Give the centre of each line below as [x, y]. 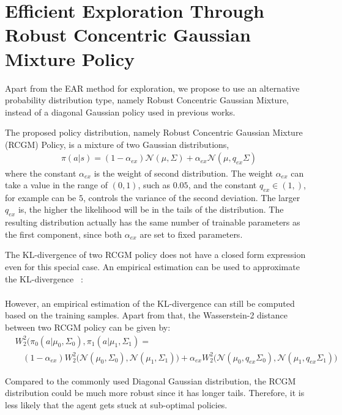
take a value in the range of [57, 185]
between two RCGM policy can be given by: [88, 327]
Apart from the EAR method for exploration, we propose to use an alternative [152, 88]
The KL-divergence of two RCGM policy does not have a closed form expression [155, 255]
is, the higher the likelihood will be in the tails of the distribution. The [151, 209]
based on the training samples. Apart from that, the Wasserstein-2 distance [146, 315]
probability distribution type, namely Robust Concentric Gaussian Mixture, [147, 100]
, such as [154, 185]
